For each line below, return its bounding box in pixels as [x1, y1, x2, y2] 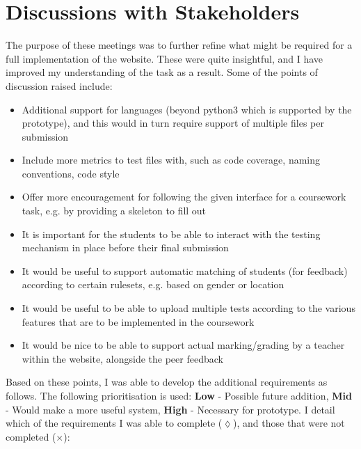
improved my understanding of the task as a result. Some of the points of [6, 65, 318, 79]
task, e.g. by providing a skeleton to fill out [22, 203, 207, 218]
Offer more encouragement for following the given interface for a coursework [22, 189, 346, 204]
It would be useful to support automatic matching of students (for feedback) [22, 263, 348, 278]
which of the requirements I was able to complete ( [6, 416, 223, 430]
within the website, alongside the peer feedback [22, 351, 223, 365]
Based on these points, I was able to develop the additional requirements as [6, 375, 328, 389]
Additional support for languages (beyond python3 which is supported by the [22, 102, 352, 116]
